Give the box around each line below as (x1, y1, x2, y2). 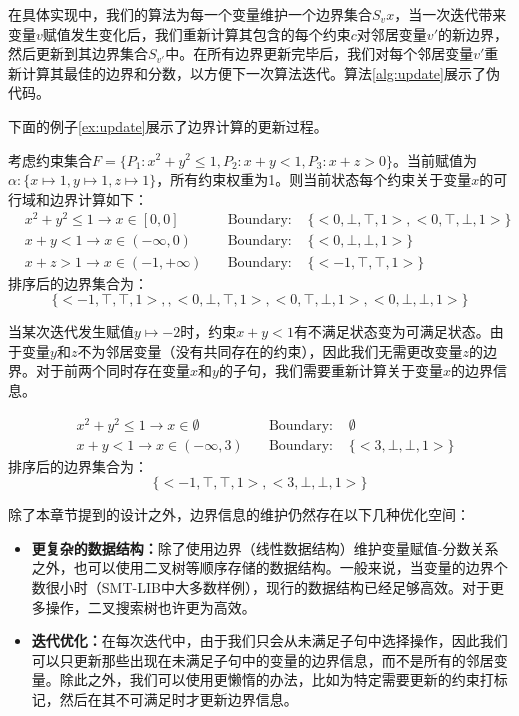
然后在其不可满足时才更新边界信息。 (59, 688, 298, 709)
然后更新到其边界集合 (8, 43, 148, 64)
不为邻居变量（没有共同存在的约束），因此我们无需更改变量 (77, 340, 463, 361)
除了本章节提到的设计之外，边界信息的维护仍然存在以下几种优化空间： (8, 504, 470, 525)
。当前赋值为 (392, 149, 477, 170)
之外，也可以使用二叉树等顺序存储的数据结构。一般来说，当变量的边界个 (31, 557, 508, 578)
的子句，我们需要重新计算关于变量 (218, 360, 443, 381)
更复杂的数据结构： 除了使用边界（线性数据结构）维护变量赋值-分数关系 (31, 537, 499, 558)
